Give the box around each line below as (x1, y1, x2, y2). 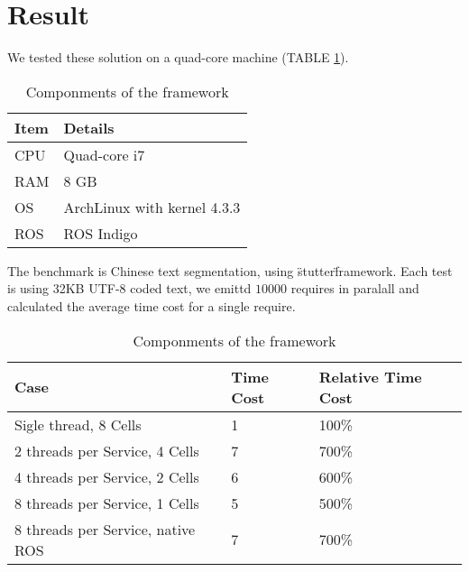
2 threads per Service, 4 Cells (14, 439, 199, 461)
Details (63, 116, 115, 138)
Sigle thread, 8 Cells (14, 413, 142, 435)
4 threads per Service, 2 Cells (14, 466, 199, 487)
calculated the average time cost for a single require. (7, 296, 296, 315)
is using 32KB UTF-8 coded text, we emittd (7, 279, 252, 298)
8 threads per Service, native (14, 518, 196, 540)
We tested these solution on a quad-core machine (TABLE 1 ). (7, 48, 349, 67)
